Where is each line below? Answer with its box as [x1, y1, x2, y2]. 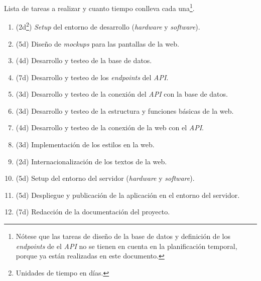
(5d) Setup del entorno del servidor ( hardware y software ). [16, 173, 195, 183]
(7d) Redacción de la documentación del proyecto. [16, 206, 170, 217]
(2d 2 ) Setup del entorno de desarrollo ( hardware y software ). [16, 20, 200, 32]
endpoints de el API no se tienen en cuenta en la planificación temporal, [16, 240, 237, 251]
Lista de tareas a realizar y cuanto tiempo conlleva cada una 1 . [4, 2, 195, 13]
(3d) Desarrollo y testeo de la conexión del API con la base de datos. [16, 89, 228, 99]
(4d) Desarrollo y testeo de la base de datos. [16, 55, 152, 66]
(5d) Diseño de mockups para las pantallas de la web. [16, 38, 179, 49]
